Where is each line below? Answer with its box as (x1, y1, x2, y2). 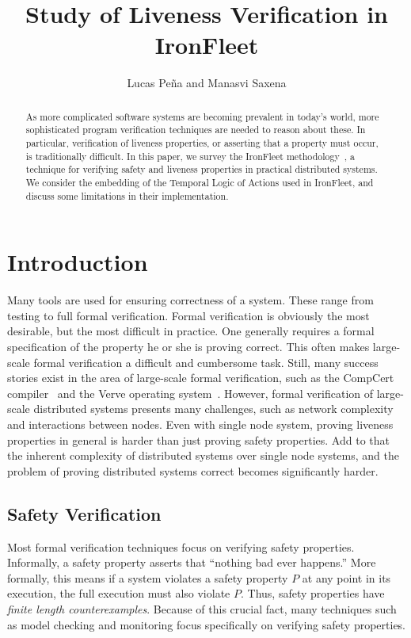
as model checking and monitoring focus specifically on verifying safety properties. (7, 616, 406, 632)
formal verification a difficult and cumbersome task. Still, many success (33, 353, 379, 370)
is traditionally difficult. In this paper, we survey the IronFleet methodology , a (25, 149, 355, 162)
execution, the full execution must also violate (7, 585, 230, 602)
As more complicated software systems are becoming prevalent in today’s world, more (25, 109, 379, 123)
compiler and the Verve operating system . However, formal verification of (7, 384, 374, 401)
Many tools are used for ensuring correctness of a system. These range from (7, 292, 374, 308)
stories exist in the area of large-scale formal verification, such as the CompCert (7, 369, 394, 386)
